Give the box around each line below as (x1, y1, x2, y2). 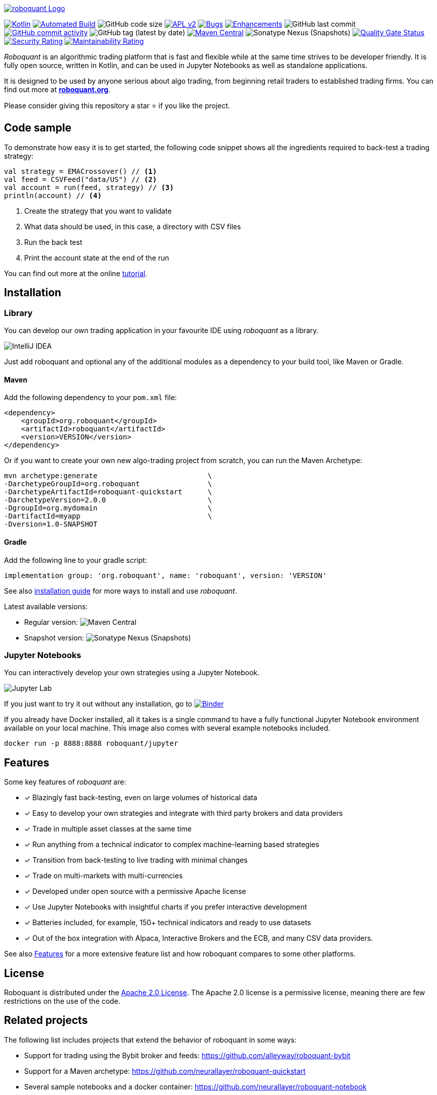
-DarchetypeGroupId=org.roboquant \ (4, 480, 212, 488)
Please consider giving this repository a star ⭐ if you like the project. (4, 101, 230, 110)
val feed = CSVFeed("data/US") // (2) (4, 175, 157, 183)
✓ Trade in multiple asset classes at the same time (24, 824, 192, 833)
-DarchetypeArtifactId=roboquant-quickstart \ (4, 488, 212, 496)
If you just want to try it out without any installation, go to (4, 699, 192, 708)
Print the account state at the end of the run (24, 253, 169, 262)
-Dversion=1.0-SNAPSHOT (4, 520, 98, 529)
